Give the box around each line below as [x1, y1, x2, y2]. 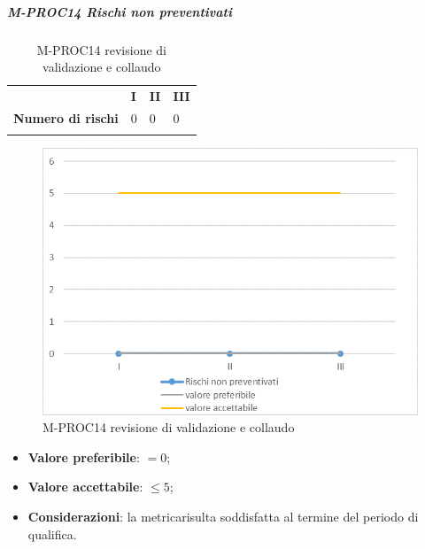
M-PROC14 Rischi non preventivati [7, 2, 232, 20]
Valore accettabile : [27, 477, 143, 496]
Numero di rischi [13, 108, 119, 127]
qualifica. [27, 524, 77, 543]
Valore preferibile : [27, 447, 140, 466]
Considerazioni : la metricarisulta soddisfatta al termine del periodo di [27, 506, 419, 525]
